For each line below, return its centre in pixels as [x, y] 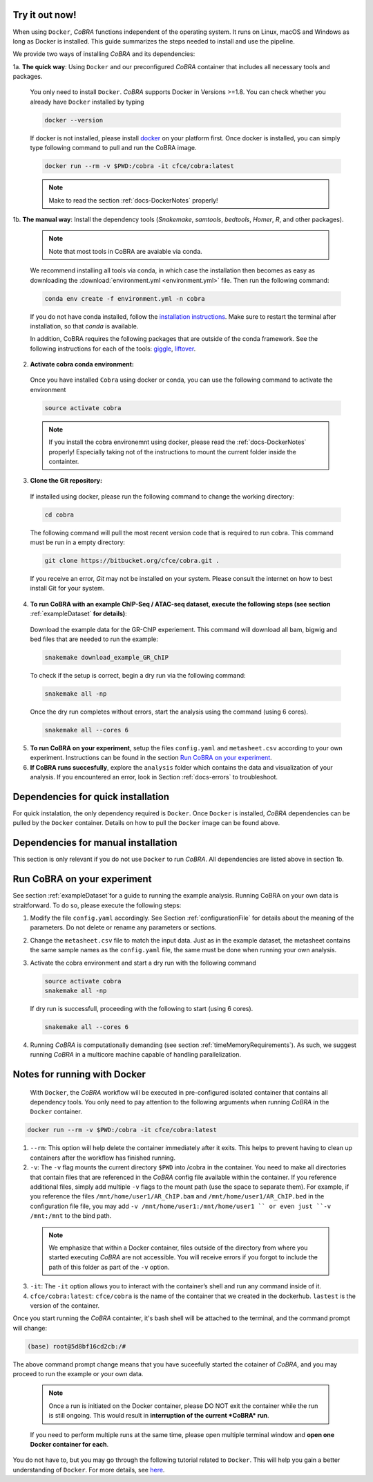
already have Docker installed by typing [87, 102]
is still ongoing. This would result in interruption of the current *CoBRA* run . [159, 1416]
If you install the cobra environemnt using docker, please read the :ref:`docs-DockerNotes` [178, 442]
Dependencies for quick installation [91, 796]
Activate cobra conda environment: [82, 364]
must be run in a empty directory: [78, 542]
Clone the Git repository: [66, 481]
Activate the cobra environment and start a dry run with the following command [143, 963]
